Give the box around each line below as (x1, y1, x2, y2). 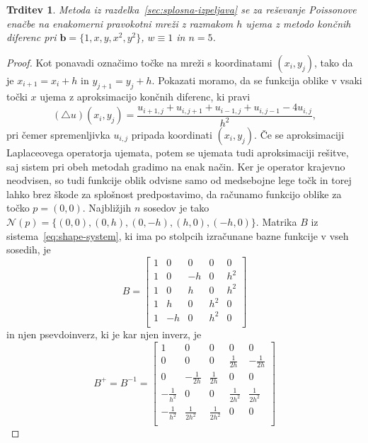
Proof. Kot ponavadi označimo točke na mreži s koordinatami (6, 54, 272, 69)
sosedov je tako (143, 200, 209, 215)
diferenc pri (6, 30, 57, 45)
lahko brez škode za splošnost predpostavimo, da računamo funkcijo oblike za (6, 186, 342, 201)
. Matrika (255, 214, 297, 229)
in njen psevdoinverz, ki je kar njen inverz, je (6, 326, 202, 341)
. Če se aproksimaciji (254, 127, 345, 142)
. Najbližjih (82, 200, 132, 215)
